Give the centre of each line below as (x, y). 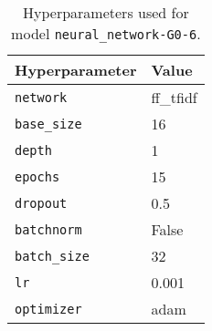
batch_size (52, 256)
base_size (48, 124)
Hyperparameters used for (106, 12)
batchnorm (48, 229)
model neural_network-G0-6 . (106, 33)
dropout (41, 203)
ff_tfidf (174, 97)
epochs (37, 176)
